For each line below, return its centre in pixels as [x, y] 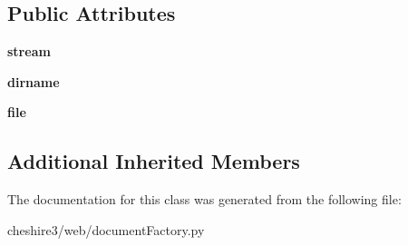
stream [29, 51]
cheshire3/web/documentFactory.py [106, 229]
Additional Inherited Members [154, 161]
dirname [34, 81]
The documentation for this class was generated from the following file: [204, 199]
